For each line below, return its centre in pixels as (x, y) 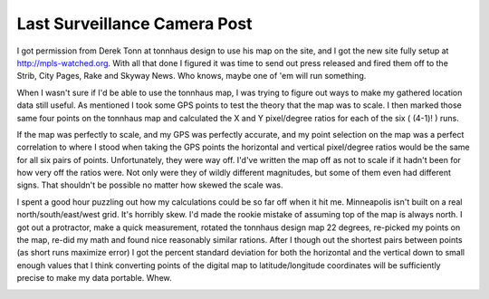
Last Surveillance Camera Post (134, 24)
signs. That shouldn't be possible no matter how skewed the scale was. (150, 185)
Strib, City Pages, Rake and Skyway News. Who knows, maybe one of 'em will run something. (192, 76)
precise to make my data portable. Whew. (94, 278)
